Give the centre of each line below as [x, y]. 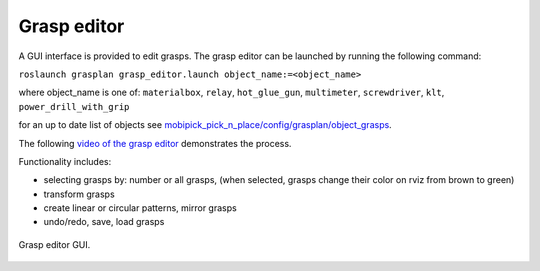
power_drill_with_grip [74, 106]
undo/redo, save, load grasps [104, 222]
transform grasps [79, 194]
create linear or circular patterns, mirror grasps [140, 208]
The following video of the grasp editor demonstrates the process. [155, 143]
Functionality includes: [65, 161]
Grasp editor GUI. [54, 244]
